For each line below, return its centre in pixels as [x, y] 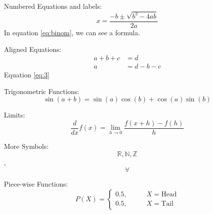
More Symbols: [26, 146]
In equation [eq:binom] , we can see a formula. [72, 32]
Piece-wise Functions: [36, 184]
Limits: [15, 115]
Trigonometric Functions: [42, 91]
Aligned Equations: [33, 49]
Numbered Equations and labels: [53, 6]
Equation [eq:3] [27, 75]
